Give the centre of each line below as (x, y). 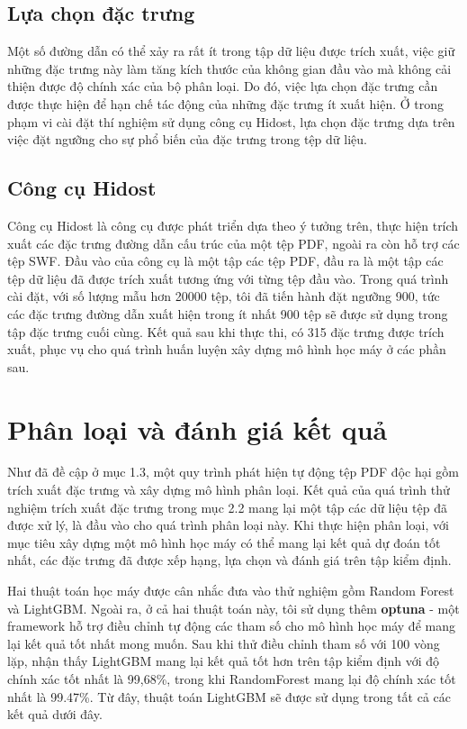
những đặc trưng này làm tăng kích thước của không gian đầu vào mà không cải (229, 68)
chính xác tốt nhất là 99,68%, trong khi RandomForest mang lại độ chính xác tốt (232, 678)
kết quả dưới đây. (55, 714)
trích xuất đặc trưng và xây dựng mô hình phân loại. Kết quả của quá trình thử (229, 490)
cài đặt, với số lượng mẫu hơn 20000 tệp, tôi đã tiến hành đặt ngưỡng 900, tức (224, 296)
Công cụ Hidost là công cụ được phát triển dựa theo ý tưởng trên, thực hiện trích (233, 225)
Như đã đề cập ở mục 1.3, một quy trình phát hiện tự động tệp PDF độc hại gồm (233, 472)
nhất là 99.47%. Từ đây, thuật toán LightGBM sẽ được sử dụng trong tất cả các (229, 696)
